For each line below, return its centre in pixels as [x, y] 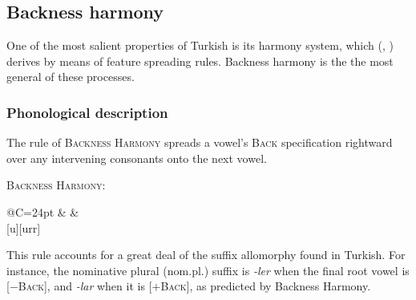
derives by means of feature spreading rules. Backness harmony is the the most [200, 61]
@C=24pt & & [43, 211]
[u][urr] [24, 227]
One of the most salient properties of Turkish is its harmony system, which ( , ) [200, 45]
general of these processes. [71, 77]
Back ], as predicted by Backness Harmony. [266, 286]
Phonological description [87, 112]
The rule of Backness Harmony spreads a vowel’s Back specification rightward [200, 142]
